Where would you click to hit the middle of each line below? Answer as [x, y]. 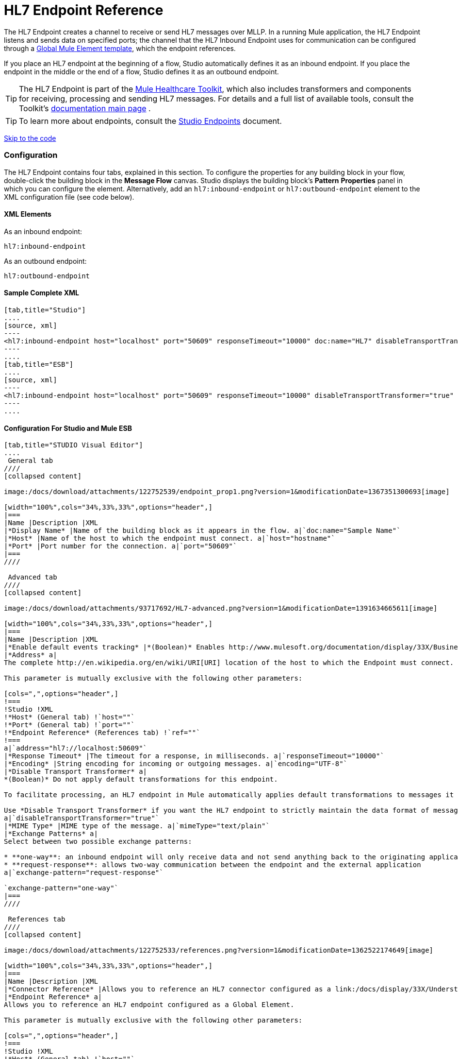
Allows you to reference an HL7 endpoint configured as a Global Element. [149, 1005]
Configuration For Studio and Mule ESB [68, 428]
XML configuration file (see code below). [69, 197]
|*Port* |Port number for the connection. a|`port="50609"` [121, 546]
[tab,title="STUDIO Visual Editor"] [74, 445]
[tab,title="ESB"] [39, 364]
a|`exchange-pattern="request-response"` [84, 873]
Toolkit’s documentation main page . [85, 108]
